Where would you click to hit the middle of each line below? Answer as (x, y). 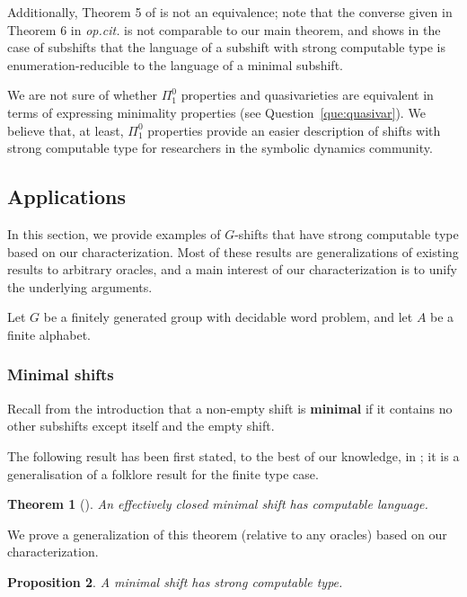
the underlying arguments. (80, 286)
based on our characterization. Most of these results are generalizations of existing (233, 251)
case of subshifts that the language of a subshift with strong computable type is (226, 47)
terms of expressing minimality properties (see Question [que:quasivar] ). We (216, 112)
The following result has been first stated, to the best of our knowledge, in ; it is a (233, 455)
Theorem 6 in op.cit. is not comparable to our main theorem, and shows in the (224, 29)
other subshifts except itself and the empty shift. (141, 426)
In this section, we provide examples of (114, 233)
